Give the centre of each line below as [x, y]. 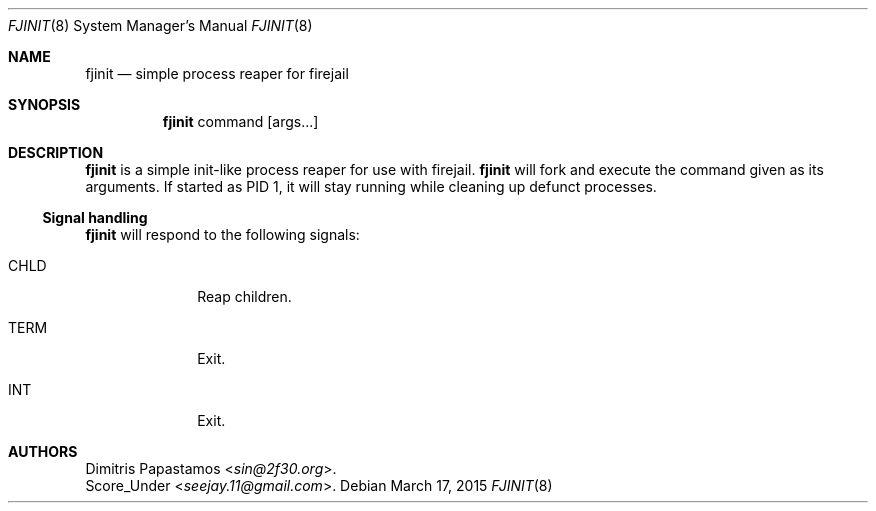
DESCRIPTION [56, 152]
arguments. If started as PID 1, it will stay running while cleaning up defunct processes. [371, 186]
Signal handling [95, 217]
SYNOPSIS [44, 104]
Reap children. [244, 296]
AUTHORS [43, 451]
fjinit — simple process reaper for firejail [217, 73]
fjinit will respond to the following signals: [222, 234]
